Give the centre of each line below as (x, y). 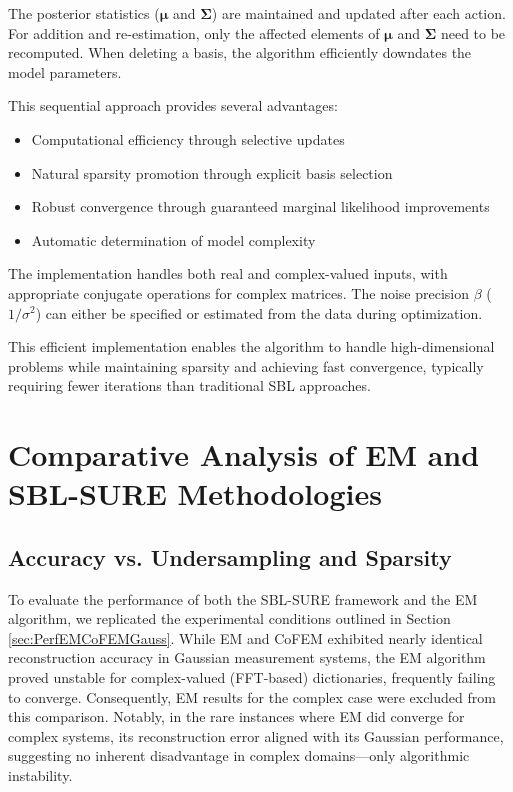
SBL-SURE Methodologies (195, 493)
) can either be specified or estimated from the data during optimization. (259, 312)
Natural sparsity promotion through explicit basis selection (212, 172)
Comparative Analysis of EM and (244, 454)
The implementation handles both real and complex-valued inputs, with (228, 273)
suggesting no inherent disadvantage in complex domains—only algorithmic (239, 755)
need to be (473, 32)
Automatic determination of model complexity (173, 239)
